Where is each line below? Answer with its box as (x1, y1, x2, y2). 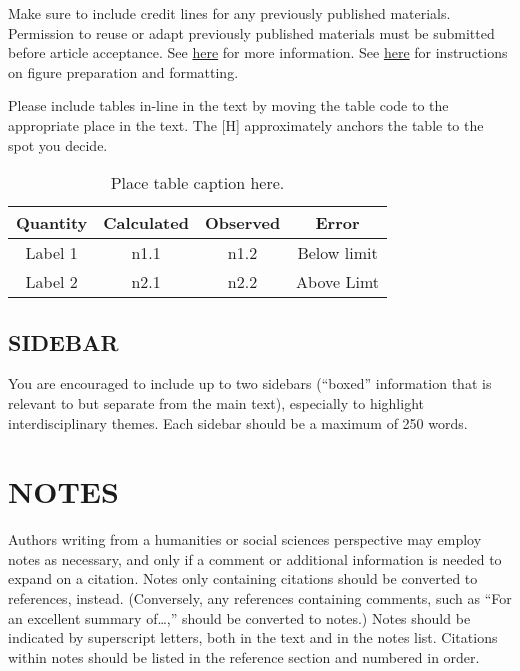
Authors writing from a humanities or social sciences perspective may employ (8, 529, 482, 550)
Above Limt (296, 270, 379, 294)
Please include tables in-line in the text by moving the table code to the (8, 95, 449, 116)
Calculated (103, 211, 189, 235)
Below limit (297, 241, 378, 265)
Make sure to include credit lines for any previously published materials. (8, 3, 451, 23)
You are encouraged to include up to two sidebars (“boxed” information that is (8, 373, 492, 394)
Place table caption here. (110, 171, 285, 195)
